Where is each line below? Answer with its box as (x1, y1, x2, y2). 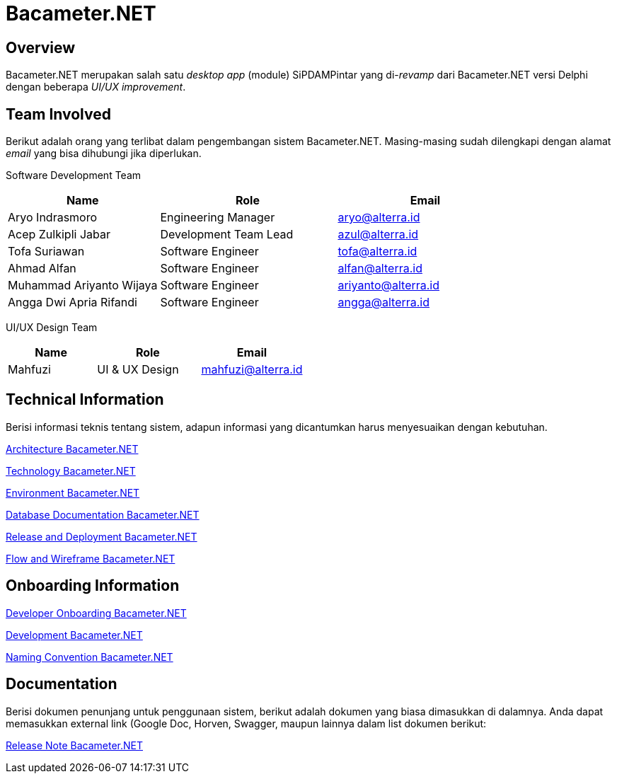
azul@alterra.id (338, 227, 419, 242)
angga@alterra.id (338, 295, 430, 310)
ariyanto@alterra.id (338, 278, 440, 293)
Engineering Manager (160, 210, 275, 225)
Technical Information (6, 391, 164, 409)
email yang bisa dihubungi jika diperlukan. (6, 147, 202, 160)
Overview (6, 38, 76, 57)
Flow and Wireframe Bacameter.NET (6, 552, 175, 565)
